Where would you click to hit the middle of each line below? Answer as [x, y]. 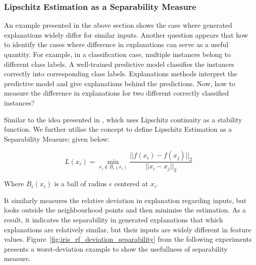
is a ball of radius [80, 184]
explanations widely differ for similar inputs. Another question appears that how [126, 34]
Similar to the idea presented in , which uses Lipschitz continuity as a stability [123, 119]
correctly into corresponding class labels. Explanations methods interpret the [121, 74]
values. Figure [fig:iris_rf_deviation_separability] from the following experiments [128, 239]
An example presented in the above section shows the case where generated [118, 25]
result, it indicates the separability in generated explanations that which [114, 219]
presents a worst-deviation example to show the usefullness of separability [116, 248]
